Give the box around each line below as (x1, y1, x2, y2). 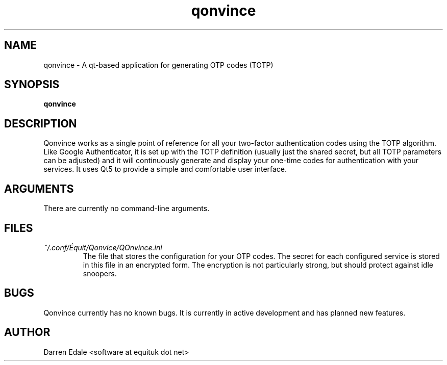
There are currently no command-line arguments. (43, 204, 210, 213)
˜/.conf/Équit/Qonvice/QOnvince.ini (43, 243, 162, 252)
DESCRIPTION (4, 117, 77, 130)
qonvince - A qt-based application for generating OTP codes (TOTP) (43, 60, 274, 69)
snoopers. (83, 269, 117, 278)
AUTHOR (4, 326, 51, 339)
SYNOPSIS (4, 78, 60, 91)
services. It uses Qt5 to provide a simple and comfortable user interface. (43, 165, 287, 174)
